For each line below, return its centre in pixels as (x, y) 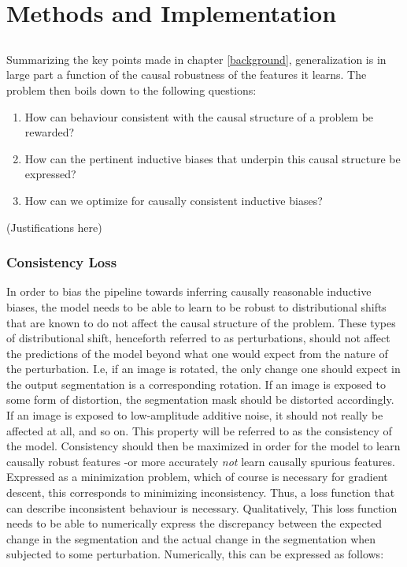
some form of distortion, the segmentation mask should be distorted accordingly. (200, 399)
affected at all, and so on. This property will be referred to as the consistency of (199, 430)
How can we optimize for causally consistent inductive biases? (174, 200)
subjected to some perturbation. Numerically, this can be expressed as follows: (195, 554)
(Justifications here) (54, 227)
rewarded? (50, 132)
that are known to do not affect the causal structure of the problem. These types (201, 322)
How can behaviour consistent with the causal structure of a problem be (199, 116)
